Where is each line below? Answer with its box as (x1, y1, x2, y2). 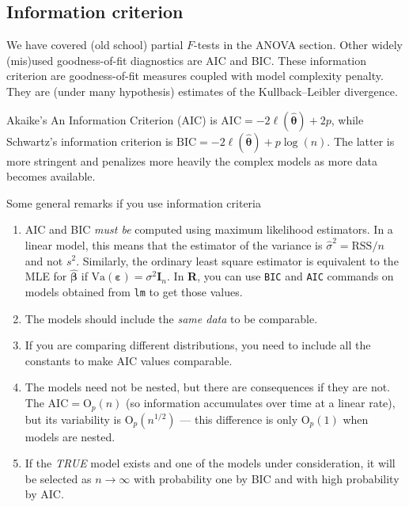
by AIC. (25, 486, 64, 502)
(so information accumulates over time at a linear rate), (126, 395, 396, 411)
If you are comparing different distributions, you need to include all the (25, 337, 371, 353)
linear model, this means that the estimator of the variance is (25, 236, 323, 253)
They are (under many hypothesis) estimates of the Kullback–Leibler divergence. (6, 82, 398, 99)
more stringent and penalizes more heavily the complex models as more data (6, 152, 378, 169)
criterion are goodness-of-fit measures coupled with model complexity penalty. (6, 67, 384, 84)
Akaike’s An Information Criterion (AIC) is (6, 111, 218, 128)
